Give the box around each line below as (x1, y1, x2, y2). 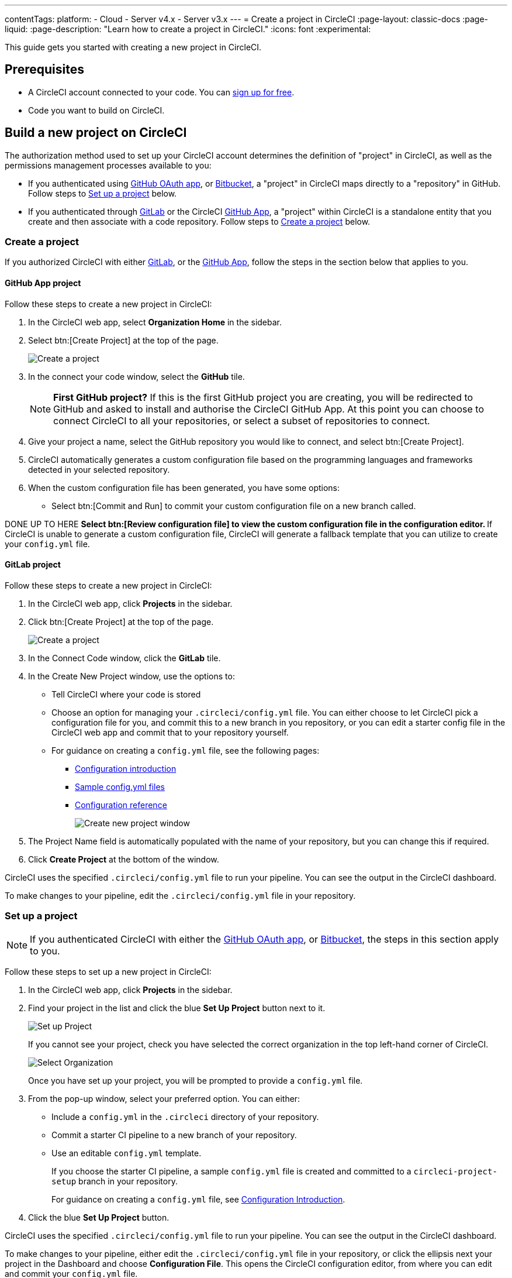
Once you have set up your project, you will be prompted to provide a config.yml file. (28, 1075, 363, 1085)
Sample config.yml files (75, 781, 165, 792)
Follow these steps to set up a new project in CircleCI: (5, 966, 212, 977)
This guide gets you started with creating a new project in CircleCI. (5, 42, 262, 52)
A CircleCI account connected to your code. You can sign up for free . (28, 87, 295, 97)
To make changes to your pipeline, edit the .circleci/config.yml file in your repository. (5, 890, 356, 901)
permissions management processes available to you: (5, 160, 212, 170)
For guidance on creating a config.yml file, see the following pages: (51, 745, 320, 755)
